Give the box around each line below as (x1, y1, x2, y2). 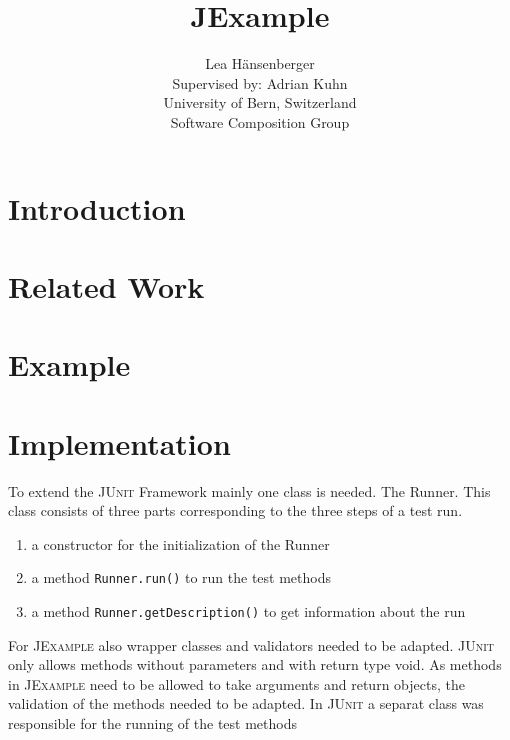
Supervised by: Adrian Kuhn (172, 72, 348, 93)
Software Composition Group (170, 111, 350, 132)
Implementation (8, 422, 231, 463)
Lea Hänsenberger (205, 53, 315, 74)
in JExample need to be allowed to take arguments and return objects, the (8, 673, 465, 694)
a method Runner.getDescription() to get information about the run (31, 601, 466, 621)
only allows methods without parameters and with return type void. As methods (8, 654, 502, 675)
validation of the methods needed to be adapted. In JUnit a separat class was (8, 693, 484, 714)
